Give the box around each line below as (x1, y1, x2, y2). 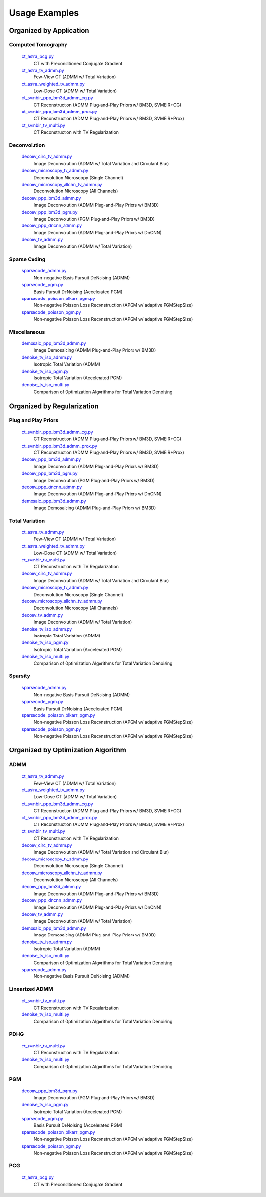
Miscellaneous (9, 328, 45, 335)
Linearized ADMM (9, 986, 53, 993)
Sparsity (9, 673, 31, 679)
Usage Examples (9, 7, 79, 18)
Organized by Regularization (9, 402, 99, 410)
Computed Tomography (9, 41, 67, 48)
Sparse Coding (9, 256, 46, 262)
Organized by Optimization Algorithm (9, 746, 127, 754)
